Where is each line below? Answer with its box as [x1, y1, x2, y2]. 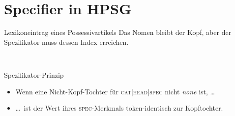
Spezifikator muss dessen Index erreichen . [4, 36, 129, 47]
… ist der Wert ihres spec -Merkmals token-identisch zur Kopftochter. [15, 103, 223, 113]
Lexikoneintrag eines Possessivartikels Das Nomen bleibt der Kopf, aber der [4, 27, 232, 37]
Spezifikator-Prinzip [4, 69, 64, 80]
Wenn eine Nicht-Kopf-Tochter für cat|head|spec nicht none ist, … [15, 86, 215, 96]
